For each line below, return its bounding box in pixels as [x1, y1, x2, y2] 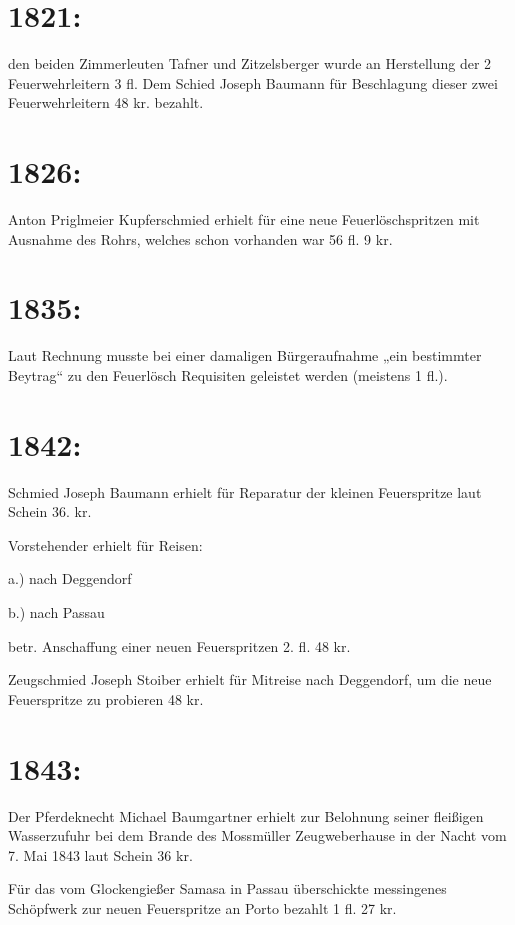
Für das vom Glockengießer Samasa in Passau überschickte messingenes [8, 878, 447, 899]
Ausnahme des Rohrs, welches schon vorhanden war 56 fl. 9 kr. [8, 228, 393, 249]
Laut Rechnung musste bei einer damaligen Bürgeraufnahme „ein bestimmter [8, 345, 482, 366]
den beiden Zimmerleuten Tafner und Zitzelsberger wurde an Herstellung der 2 [8, 53, 492, 74]
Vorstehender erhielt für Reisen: [8, 534, 203, 555]
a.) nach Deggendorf [8, 568, 132, 589]
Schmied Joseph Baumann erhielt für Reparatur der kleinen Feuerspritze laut [8, 481, 482, 502]
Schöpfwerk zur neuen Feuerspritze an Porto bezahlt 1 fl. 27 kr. [8, 897, 397, 918]
